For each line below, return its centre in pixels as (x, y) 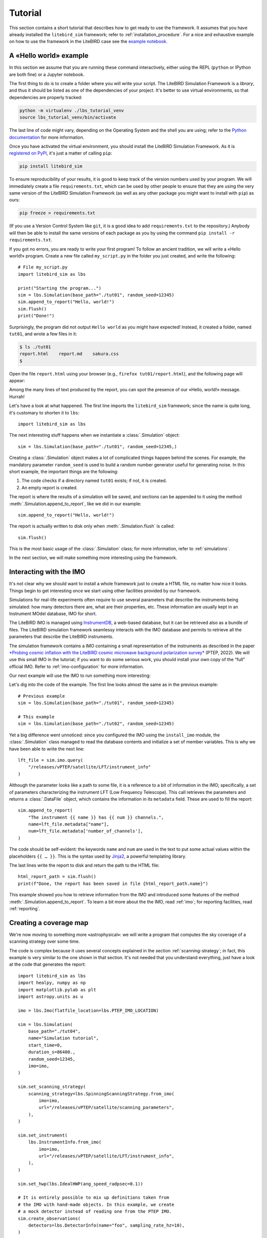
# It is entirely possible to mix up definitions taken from (93, 1198)
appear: (17, 381)
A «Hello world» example (49, 56)
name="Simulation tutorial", (63, 1038)
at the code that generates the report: (47, 964)
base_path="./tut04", (54, 1031)
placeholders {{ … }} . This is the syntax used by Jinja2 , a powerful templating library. (98, 856)
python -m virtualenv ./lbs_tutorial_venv (72, 110)
